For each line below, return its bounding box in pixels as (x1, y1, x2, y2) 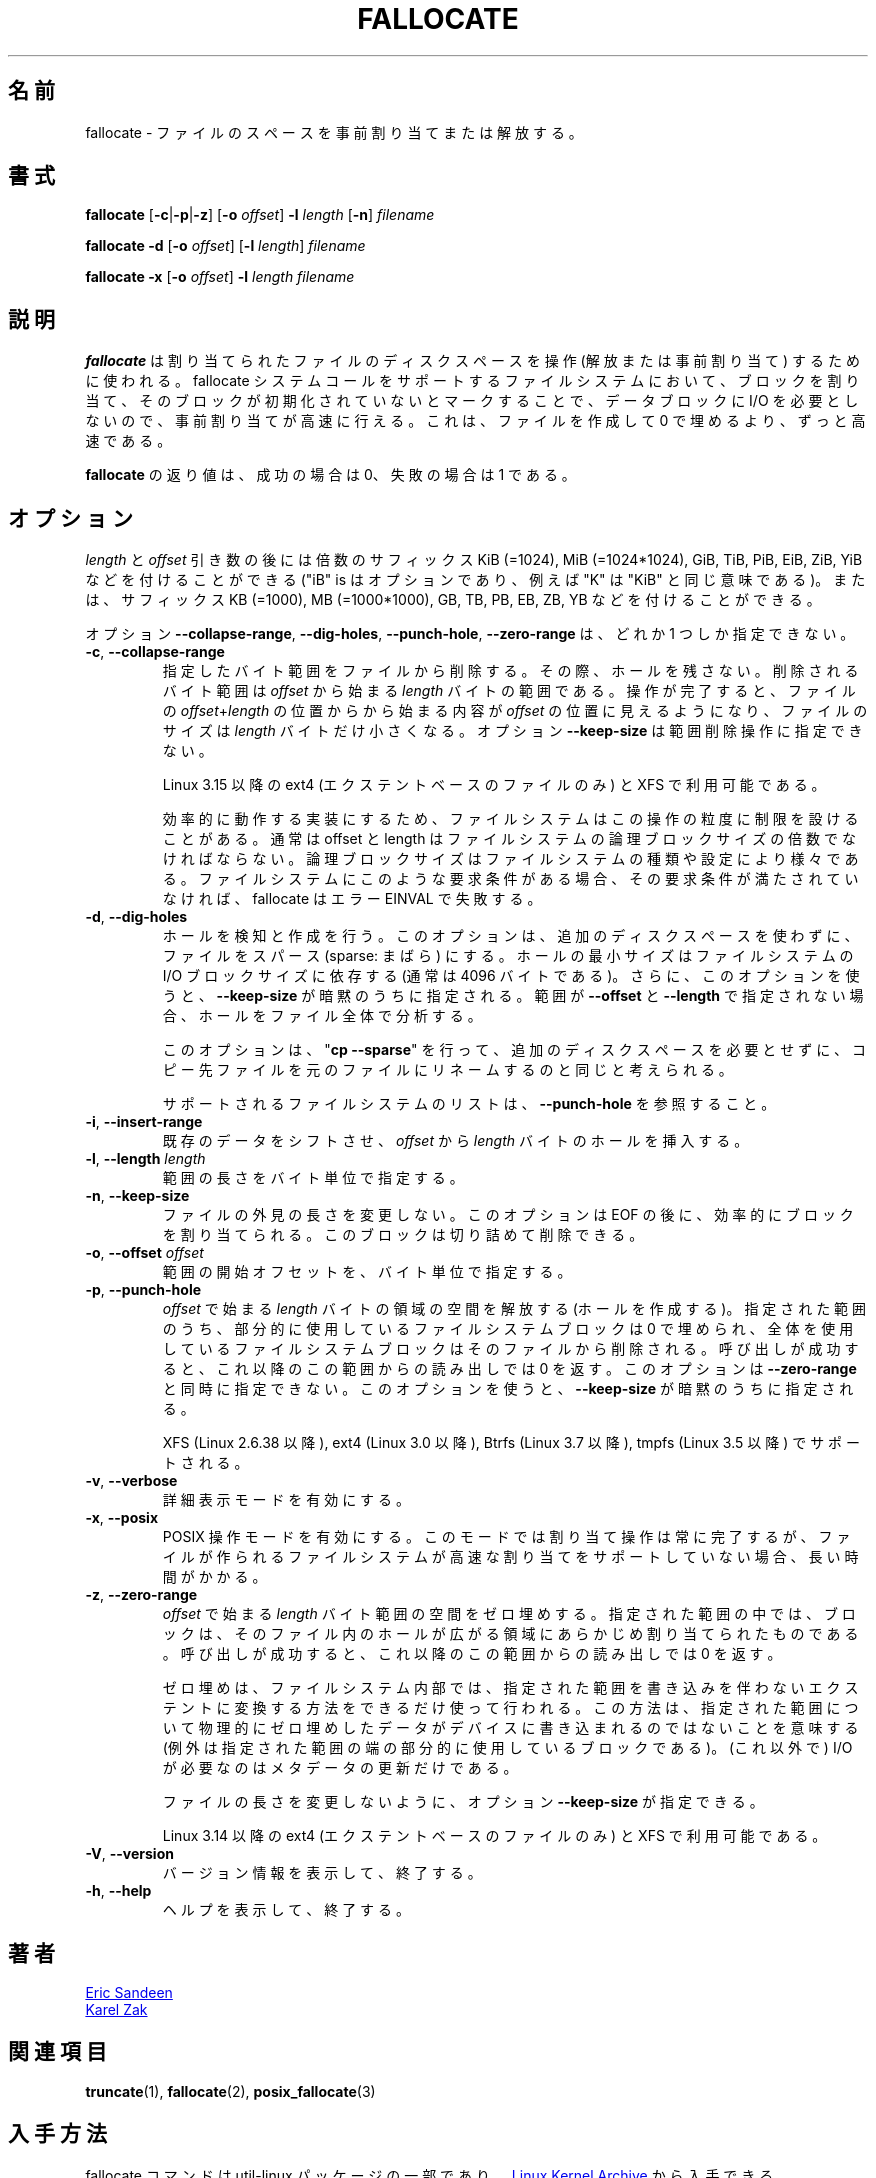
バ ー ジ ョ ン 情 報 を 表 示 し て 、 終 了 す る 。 (162, 1864, 482, 1882)
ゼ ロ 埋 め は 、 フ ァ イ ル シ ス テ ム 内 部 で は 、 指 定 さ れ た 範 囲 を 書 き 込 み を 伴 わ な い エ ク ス (162, 1679, 859, 1697)
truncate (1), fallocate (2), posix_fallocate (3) (85, 2082, 376, 2100)
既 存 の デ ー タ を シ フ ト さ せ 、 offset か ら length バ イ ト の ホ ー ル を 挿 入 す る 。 (162, 1132, 749, 1150)
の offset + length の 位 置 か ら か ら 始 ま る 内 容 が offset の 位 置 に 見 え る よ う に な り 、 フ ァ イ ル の (162, 702, 868, 720)
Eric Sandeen (85, 1983, 173, 2001)
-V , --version (85, 1845, 174, 1863)
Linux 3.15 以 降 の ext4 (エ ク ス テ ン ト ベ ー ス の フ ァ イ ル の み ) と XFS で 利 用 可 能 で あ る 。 (162, 776, 826, 794)
